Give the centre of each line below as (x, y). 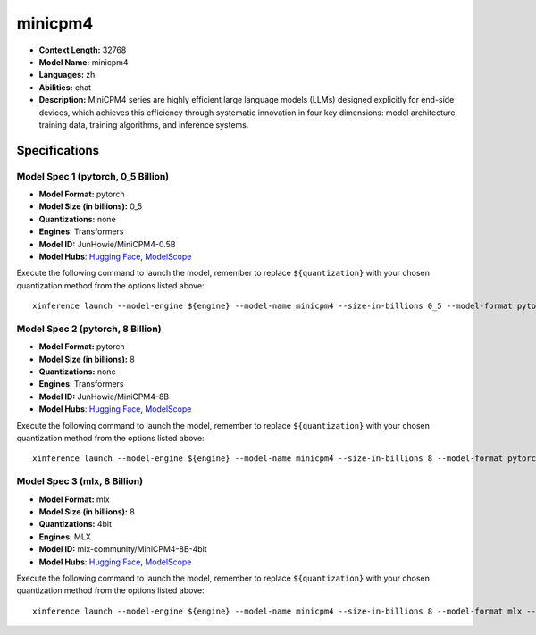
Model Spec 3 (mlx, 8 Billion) (80, 481)
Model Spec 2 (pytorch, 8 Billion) (89, 329)
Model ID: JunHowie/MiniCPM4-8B (104, 397)
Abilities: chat (65, 87)
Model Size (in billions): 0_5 (91, 206)
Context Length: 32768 (83, 50)
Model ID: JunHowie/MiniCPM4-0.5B (107, 244)
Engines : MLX (65, 537)
